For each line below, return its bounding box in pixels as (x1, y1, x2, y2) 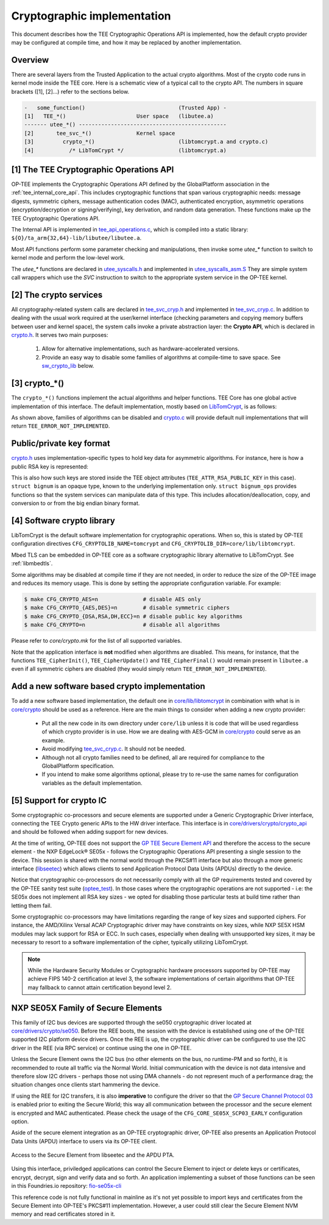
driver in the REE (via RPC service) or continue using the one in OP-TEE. (11, 1044, 192, 1051)
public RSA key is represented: (11, 463, 88, 470)
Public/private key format (11, 439, 110, 449)
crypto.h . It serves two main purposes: (11, 331, 108, 339)
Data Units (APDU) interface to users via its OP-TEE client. (11, 1137, 157, 1145)
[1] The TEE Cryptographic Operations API (11, 164, 174, 175)
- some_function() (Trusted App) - (24, 104, 227, 111)
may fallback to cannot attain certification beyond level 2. (27, 984, 172, 991)
